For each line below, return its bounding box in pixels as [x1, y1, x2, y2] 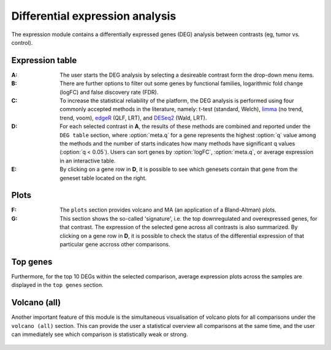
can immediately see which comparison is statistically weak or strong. [11, 330, 188, 338]
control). [11, 39, 33, 46]
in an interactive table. [59, 157, 116, 164]
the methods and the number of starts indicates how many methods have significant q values [59, 140, 295, 147]
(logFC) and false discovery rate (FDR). [59, 88, 159, 96]
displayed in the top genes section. [11, 281, 104, 289]
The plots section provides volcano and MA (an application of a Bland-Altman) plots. [59, 206, 277, 214]
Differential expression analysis [11, 9, 177, 23]
